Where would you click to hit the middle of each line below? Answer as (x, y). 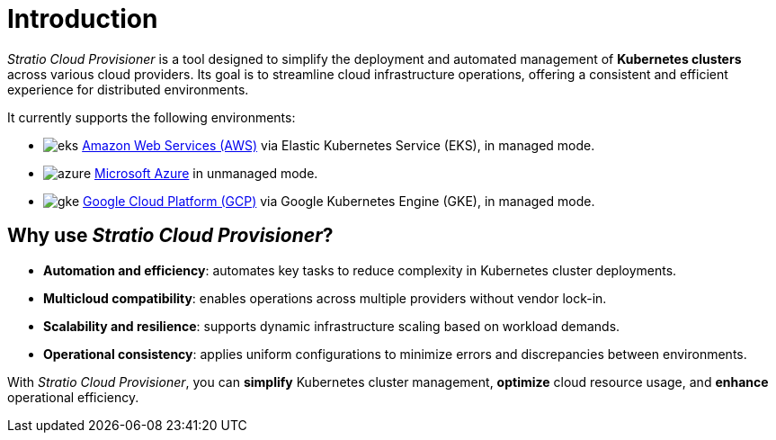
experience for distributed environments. (128, 89)
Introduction (83, 19)
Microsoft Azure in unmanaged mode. (206, 173)
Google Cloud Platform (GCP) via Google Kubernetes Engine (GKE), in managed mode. (339, 201)
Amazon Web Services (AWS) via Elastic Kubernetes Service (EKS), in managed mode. (339, 145)
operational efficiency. (73, 397)
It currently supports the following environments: (152, 117)
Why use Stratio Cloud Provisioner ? (170, 236)
